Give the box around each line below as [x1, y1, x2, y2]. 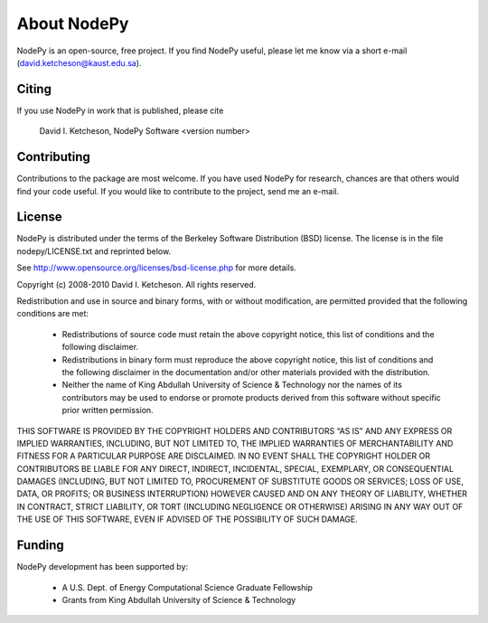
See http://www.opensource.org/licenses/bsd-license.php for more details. [16, 262, 297, 273]
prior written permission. [61, 405, 154, 416]
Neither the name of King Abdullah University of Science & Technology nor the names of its [61, 380, 402, 391]
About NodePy [16, 14, 129, 33]
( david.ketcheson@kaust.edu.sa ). [16, 57, 142, 68]
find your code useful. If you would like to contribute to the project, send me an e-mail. [16, 185, 340, 196]
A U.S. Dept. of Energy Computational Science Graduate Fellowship [61, 581, 314, 592]
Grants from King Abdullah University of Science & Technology [61, 594, 296, 605]
